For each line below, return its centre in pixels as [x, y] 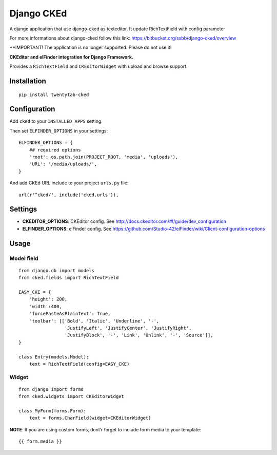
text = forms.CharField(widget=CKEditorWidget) [90, 418]
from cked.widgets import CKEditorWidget [71, 396]
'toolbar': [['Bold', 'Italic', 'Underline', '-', [94, 321]
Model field [24, 258]
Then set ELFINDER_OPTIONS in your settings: [59, 130]
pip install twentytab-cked [54, 94]
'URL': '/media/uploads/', [63, 164]
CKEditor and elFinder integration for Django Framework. [71, 57]
